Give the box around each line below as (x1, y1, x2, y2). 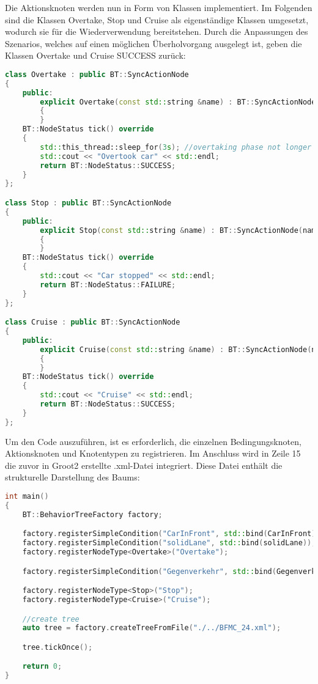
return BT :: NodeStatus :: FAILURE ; (40, 280, 176, 289)
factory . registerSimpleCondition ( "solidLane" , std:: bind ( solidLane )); (22, 539, 316, 548)
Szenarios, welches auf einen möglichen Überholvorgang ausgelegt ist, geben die (5, 37, 302, 50)
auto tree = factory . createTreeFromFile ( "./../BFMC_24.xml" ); (22, 623, 281, 633)
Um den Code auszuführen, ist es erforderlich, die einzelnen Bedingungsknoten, (5, 435, 301, 447)
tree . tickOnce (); (22, 642, 93, 652)
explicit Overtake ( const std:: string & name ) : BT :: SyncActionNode (40, 97, 316, 106)
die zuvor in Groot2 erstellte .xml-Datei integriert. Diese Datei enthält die (5, 458, 283, 471)
